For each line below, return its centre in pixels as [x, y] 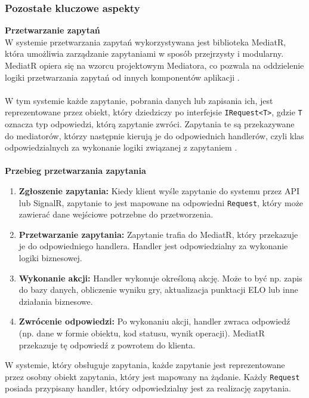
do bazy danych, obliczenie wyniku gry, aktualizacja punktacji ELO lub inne [158, 290]
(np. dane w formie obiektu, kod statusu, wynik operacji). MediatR [142, 333]
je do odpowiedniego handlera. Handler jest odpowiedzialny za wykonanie [153, 246]
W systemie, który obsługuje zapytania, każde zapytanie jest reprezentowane [145, 365]
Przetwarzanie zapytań [52, 30]
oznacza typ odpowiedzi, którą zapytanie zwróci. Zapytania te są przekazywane [150, 124]
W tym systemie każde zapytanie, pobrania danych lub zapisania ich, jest [139, 100]
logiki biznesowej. [50, 258]
